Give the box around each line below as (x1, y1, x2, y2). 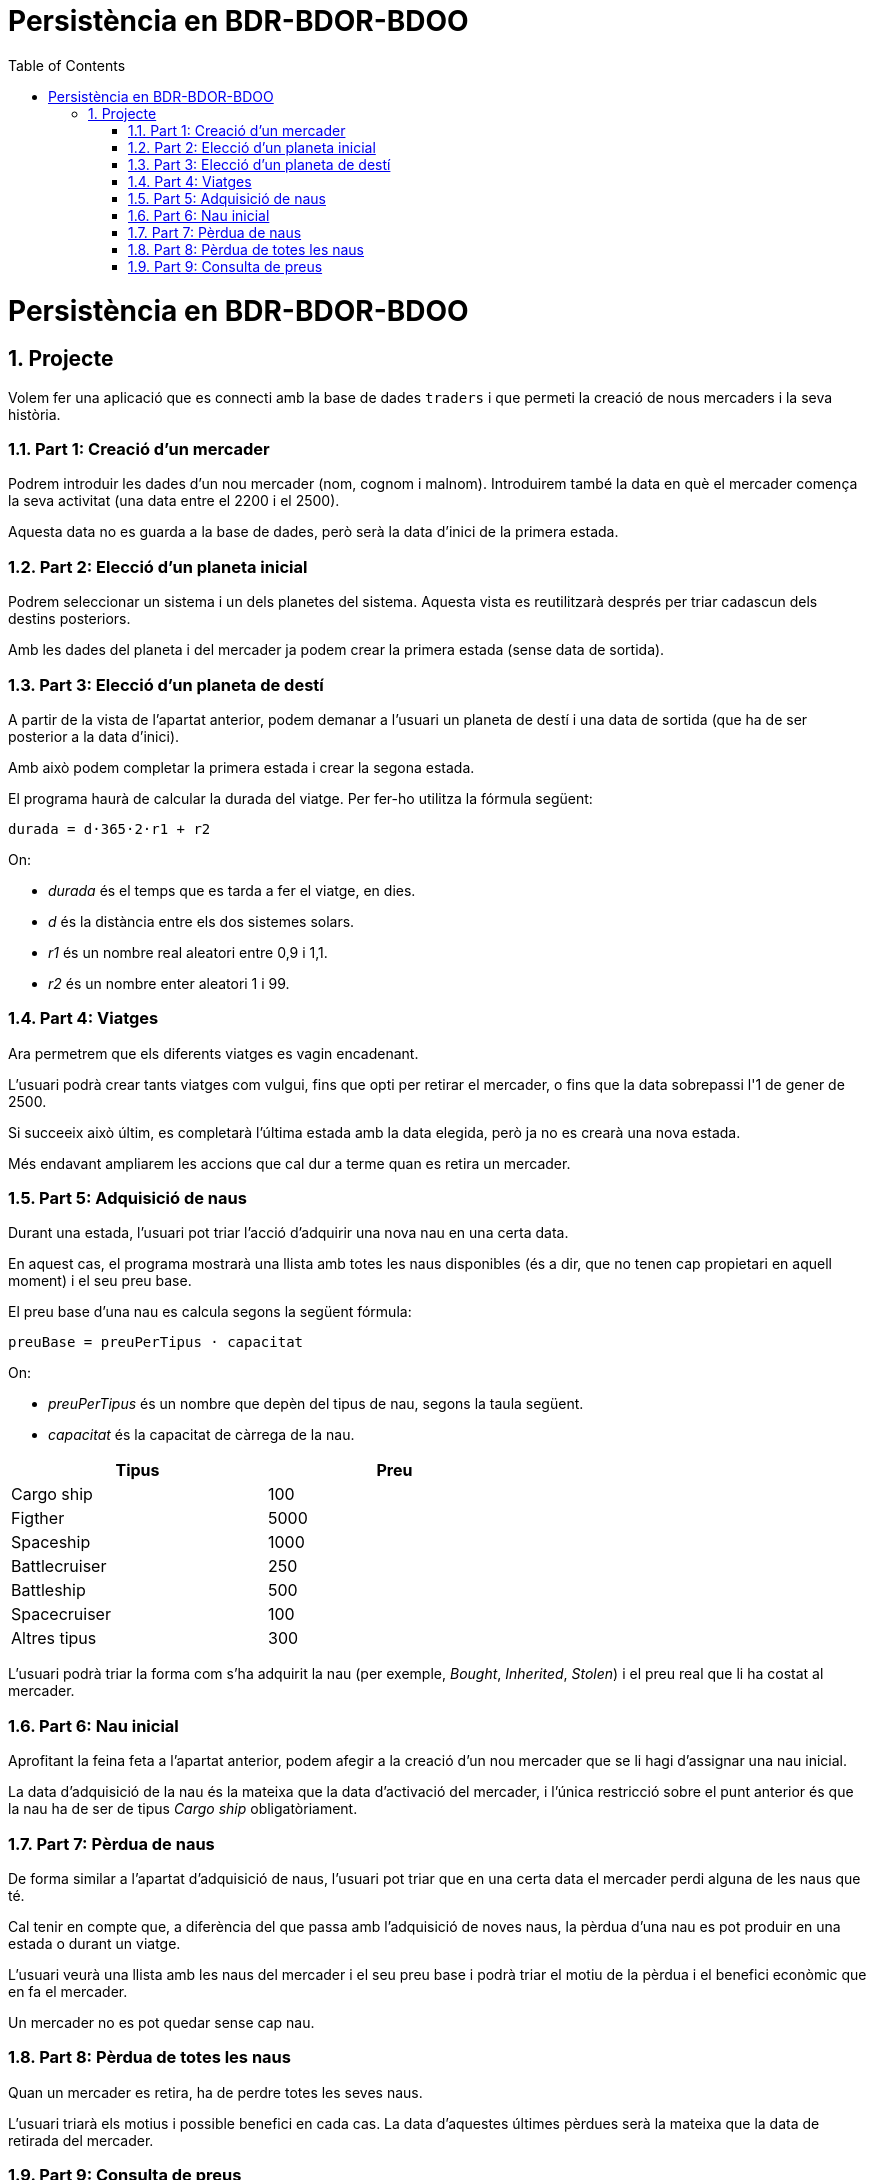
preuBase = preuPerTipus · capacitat (8, 1334, 304, 1351)
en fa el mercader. (8, 1982, 128, 2000)
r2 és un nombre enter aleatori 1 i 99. (48, 974, 290, 992)
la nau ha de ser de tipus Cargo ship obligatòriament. (8, 1800, 358, 1818)
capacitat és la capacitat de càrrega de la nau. (48, 1426, 355, 1444)
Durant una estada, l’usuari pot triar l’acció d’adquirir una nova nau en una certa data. (8, 1224, 569, 1242)
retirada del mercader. (8, 2131, 154, 2149)
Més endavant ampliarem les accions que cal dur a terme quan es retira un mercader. (8, 1154, 571, 1172)
